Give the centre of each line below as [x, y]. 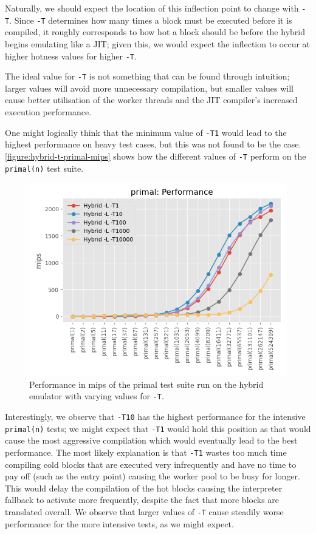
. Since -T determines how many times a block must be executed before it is [151, 20]
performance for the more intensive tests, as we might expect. [119, 523]
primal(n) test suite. [44, 168]
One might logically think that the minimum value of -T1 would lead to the [146, 132]
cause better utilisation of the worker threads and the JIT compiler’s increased [151, 100]
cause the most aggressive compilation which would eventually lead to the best [151, 440]
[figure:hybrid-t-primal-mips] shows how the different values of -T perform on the [156, 156]
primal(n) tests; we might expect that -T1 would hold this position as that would [158, 428]
